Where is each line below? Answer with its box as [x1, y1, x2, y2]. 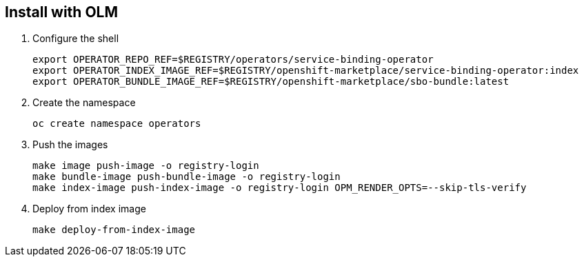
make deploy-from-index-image [32, 224, 196, 236]
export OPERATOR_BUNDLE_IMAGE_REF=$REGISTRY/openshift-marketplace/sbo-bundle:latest [32, 76, 510, 88]
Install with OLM [5, 3, 119, 21]
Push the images [32, 139, 108, 151]
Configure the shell [32, 32, 119, 45]
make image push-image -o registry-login [32, 160, 259, 172]
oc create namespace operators [32, 118, 201, 130]
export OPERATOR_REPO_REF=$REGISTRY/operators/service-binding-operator [32, 54, 434, 65]
